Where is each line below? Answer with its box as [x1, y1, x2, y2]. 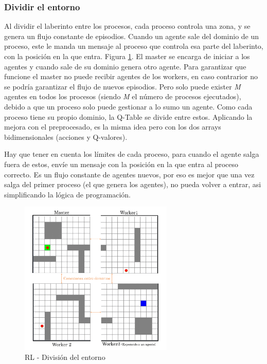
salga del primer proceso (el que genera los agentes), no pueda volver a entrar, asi [4, 179, 261, 190]
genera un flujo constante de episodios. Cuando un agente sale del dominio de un [4, 30, 259, 41]
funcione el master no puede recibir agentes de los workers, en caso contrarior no [4, 71, 258, 82]
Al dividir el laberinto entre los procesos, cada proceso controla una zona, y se [4, 21, 251, 31]
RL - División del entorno [25, 352, 105, 362]
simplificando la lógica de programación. [4, 189, 131, 199]
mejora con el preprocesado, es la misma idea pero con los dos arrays [4, 121, 221, 132]
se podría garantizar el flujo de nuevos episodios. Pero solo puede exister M [4, 81, 241, 92]
